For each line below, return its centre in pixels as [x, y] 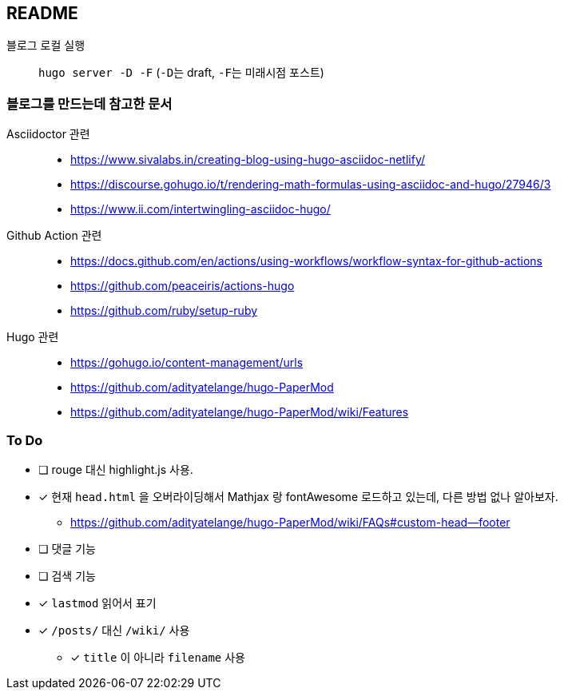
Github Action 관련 [54, 236]
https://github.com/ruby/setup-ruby [164, 311]
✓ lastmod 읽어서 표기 [97, 603]
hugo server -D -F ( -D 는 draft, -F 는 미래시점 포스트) [181, 73]
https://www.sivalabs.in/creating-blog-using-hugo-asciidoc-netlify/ [248, 160]
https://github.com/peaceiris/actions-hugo [183, 286]
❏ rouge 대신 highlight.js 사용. [116, 469]
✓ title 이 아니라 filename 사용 [158, 657]
